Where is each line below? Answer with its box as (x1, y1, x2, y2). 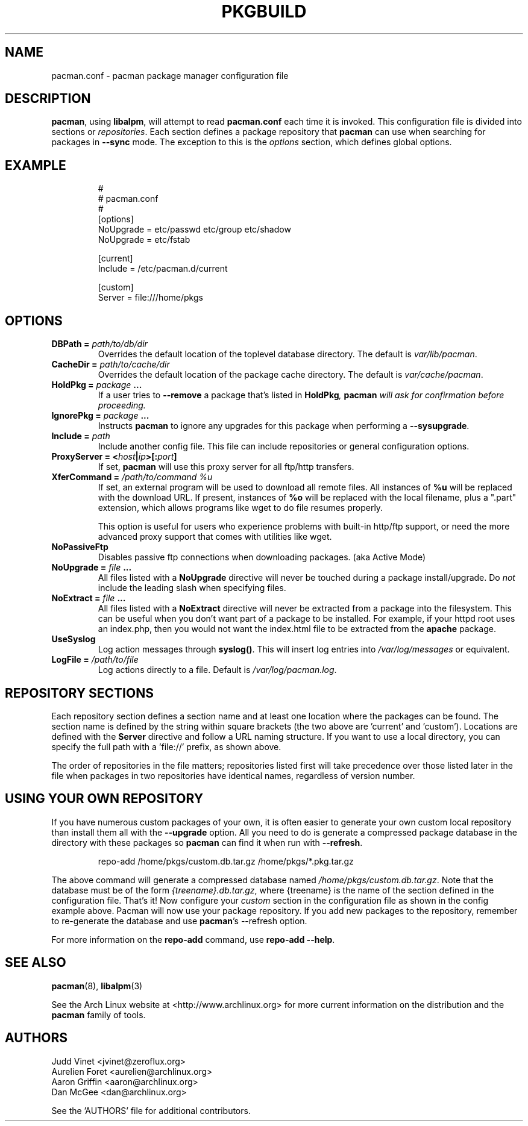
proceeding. (98, 400, 146, 411)
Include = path (51, 431, 110, 442)
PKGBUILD (221, 1, 307, 22)
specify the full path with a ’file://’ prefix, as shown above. (51, 741, 281, 752)
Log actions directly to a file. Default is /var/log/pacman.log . (98, 665, 337, 675)
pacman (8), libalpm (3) (51, 980, 143, 991)
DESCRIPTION (5, 91, 91, 107)
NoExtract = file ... (51, 593, 126, 604)
